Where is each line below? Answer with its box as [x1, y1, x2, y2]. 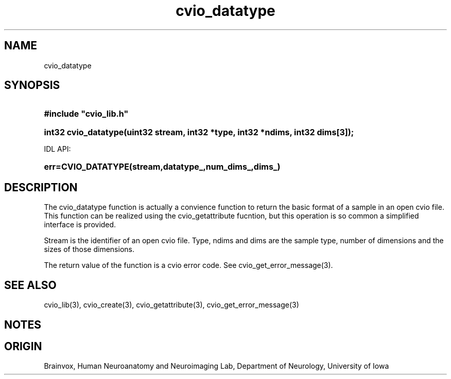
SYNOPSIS [4, 79, 60, 92]
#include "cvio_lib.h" [44, 109, 129, 119]
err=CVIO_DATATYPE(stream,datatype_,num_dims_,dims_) [44, 161, 281, 172]
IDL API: [44, 145, 71, 154]
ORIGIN [4, 339, 42, 353]
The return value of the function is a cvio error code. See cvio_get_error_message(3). [44, 261, 333, 270]
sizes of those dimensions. [44, 245, 134, 254]
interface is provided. [44, 220, 116, 229]
